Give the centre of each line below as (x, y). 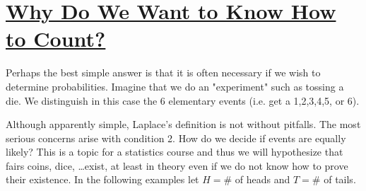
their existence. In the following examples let (102, 179)
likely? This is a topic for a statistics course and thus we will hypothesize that (175, 152)
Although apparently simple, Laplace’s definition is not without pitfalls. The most (183, 124)
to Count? (56, 39)
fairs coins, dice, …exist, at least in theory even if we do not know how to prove (177, 165)
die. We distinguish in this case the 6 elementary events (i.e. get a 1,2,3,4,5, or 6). (183, 100)
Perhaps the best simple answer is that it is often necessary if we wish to (163, 73)
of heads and (262, 179)
